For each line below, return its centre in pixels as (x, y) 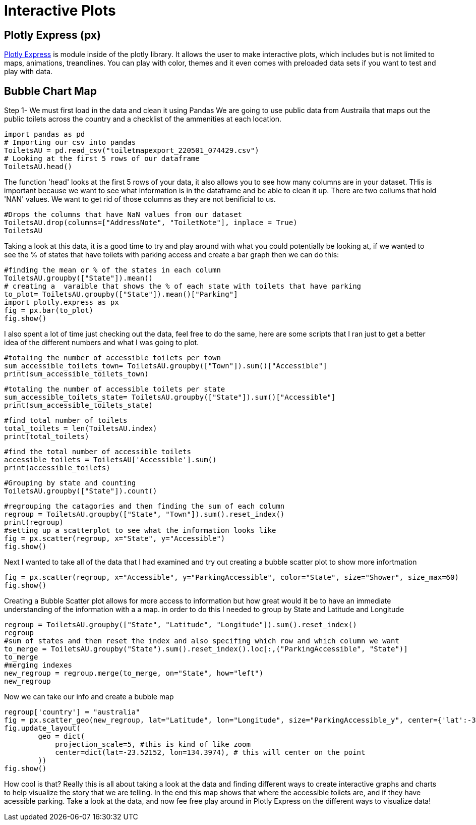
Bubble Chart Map (51, 91)
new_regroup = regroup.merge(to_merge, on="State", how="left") (134, 673)
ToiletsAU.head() (38, 167)
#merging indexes (38, 665)
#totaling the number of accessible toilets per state (115, 389)
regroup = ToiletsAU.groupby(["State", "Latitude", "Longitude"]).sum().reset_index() (181, 625)
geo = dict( (62, 736)
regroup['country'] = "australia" (72, 712)
